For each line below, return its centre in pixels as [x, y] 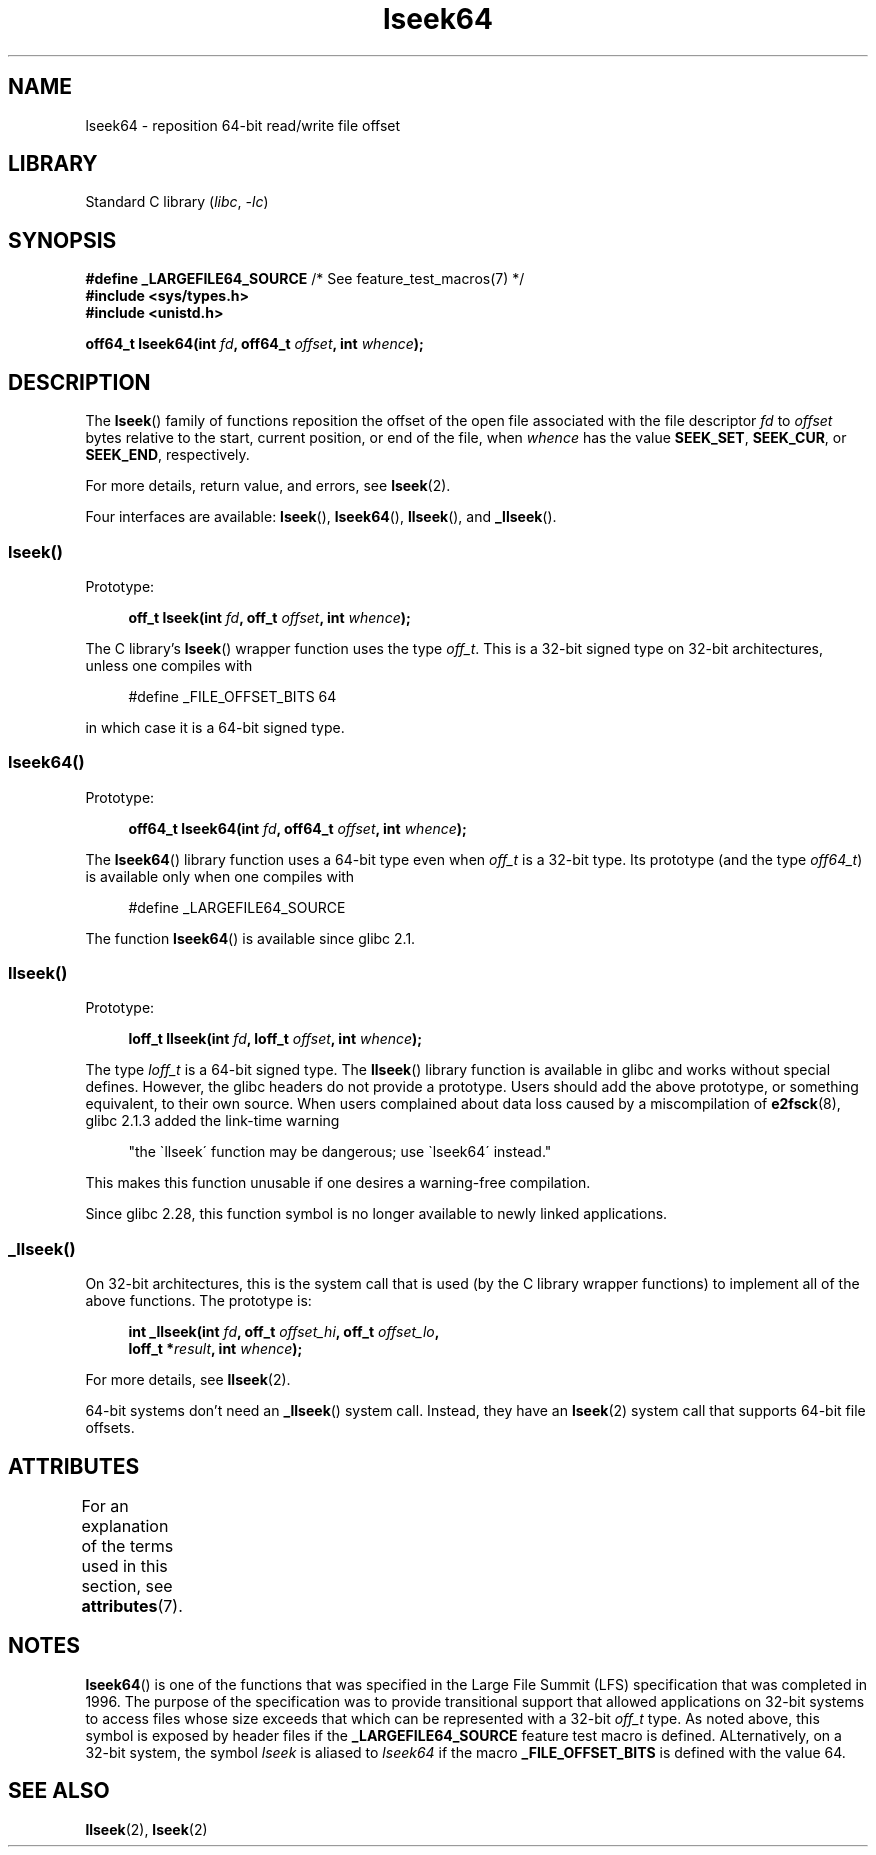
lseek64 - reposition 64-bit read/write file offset [243, 125]
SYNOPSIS [62, 240]
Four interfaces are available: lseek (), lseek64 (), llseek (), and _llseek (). [321, 517]
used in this [124, 1565]
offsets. [110, 1428]
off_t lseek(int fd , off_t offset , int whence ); [269, 617]
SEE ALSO [59, 1791]
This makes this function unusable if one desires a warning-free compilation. [338, 1183]
